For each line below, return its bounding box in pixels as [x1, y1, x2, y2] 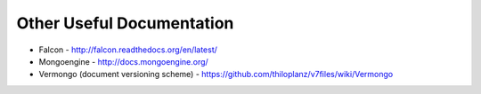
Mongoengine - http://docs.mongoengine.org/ [38, 56, 208, 67]
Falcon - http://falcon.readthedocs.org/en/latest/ [38, 44, 217, 55]
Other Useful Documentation [16, 13, 234, 33]
